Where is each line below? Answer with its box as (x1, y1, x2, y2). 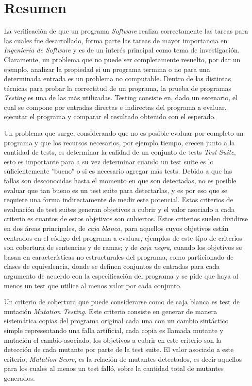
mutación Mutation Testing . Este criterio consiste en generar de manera (4, 306, 218, 316)
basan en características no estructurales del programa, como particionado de (4, 251, 234, 262)
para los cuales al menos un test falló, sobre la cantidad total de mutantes (4, 363, 224, 373)
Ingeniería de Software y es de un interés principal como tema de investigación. (4, 45, 240, 55)
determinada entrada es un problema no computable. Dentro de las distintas (4, 73, 231, 84)
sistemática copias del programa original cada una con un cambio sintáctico (4, 316, 229, 326)
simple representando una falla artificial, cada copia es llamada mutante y (4, 325, 223, 335)
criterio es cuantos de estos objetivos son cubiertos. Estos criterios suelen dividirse (4, 213, 248, 224)
